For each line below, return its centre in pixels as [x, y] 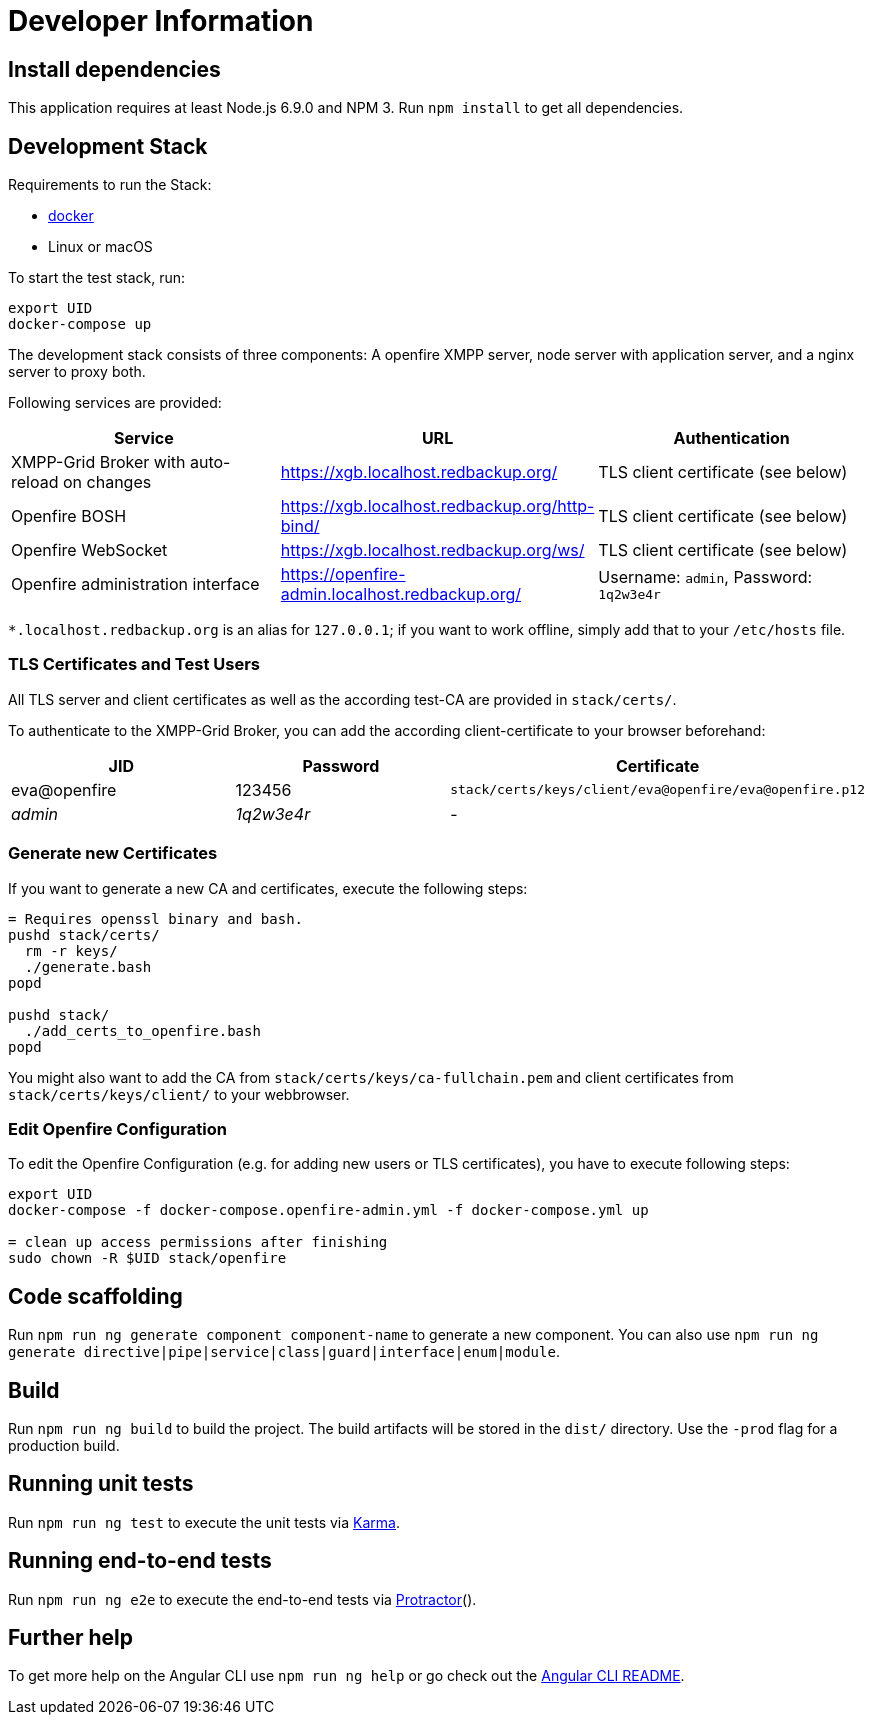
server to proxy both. [77, 372]
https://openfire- [343, 574]
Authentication [731, 438]
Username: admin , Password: [705, 576]
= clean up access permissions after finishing [198, 1242]
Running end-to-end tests [140, 1561]
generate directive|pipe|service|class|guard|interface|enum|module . [284, 1352]
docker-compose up [80, 324]
